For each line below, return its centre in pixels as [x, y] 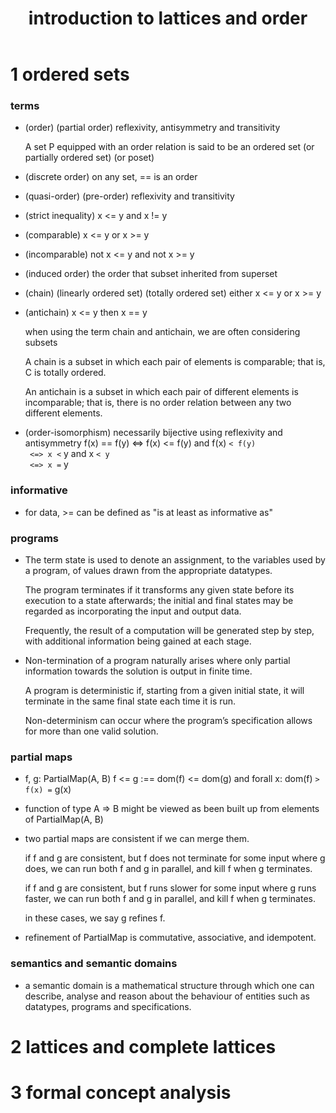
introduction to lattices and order [168, 18]
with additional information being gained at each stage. [138, 641]
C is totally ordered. [65, 373]
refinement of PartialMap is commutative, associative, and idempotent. [170, 938]
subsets [41, 343]
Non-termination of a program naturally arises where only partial [157, 661]
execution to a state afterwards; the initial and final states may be [159, 601]
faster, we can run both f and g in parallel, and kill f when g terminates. [170, 899]
